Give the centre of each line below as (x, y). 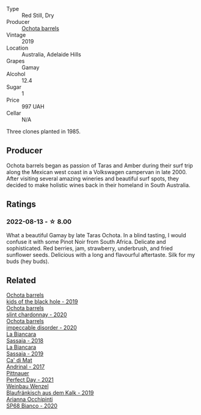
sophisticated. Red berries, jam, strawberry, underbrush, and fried (90, 248)
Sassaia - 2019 (25, 354)
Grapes (16, 61)
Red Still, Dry (38, 15)
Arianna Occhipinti (30, 399)
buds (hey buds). (28, 261)
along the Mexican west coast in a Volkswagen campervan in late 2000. (97, 172)
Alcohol (16, 74)
